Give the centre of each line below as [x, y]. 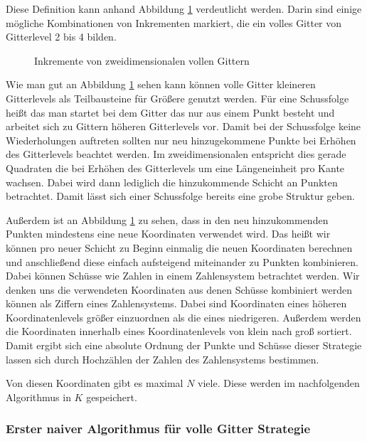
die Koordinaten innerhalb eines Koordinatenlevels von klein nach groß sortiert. [179, 331]
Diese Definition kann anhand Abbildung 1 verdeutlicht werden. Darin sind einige [184, 9]
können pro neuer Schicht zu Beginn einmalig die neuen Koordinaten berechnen [179, 247]
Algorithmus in [38, 397]
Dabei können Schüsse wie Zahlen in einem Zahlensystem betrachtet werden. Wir [183, 276]
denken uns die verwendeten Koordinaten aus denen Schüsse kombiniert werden [179, 289]
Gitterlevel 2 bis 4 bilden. [61, 37]
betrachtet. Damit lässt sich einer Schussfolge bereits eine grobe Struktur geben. [180, 196]
